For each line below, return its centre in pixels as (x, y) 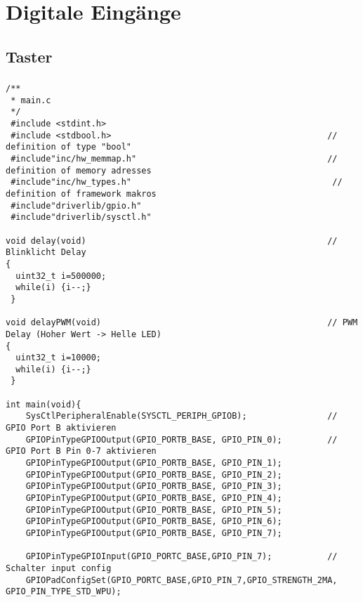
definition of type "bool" (68, 147)
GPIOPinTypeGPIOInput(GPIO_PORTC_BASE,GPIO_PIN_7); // (181, 557)
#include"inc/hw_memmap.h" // (174, 159)
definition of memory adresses (79, 170)
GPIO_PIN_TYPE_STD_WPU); (64, 592)
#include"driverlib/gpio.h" (76, 205)
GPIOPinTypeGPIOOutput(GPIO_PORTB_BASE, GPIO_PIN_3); (154, 486)
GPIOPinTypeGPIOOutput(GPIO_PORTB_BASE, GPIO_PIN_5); (154, 510)
